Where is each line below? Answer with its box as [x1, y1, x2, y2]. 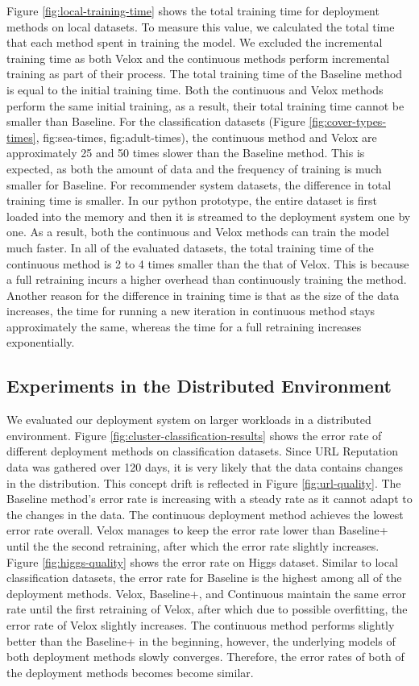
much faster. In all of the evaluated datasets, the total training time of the [6, 239, 374, 256]
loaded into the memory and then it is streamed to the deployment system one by [6, 207, 411, 224]
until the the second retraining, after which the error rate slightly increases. [6, 538, 380, 555]
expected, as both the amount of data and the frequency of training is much [6, 160, 382, 177]
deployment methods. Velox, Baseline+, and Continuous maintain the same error [6, 584, 407, 601]
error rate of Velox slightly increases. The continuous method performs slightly [6, 616, 395, 633]
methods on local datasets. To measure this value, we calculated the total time [6, 18, 395, 35]
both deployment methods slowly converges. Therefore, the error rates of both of [6, 648, 404, 665]
